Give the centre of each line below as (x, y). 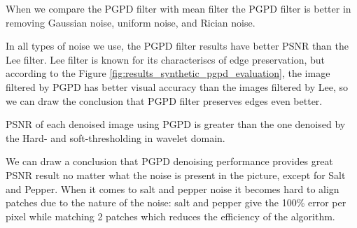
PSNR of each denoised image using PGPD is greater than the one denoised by (176, 124)
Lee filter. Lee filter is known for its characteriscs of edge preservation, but (166, 59)
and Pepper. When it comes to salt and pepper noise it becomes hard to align (173, 188)
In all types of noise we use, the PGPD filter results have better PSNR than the (177, 46)
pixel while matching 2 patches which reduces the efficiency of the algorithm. (170, 216)
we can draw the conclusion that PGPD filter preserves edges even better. (164, 100)
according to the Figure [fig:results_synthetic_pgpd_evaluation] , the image (168, 73)
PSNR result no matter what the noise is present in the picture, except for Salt (176, 174)
